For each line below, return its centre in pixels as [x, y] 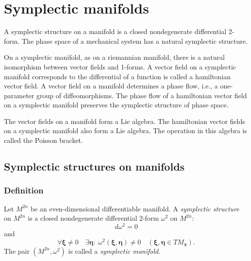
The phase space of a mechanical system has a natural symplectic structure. [134, 41]
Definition [24, 190]
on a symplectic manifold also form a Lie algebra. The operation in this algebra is [125, 130]
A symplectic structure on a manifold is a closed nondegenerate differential [115, 31]
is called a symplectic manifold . [114, 251]
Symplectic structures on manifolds [94, 166]
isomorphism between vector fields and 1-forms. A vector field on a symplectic [120, 66]
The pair [17, 251]
